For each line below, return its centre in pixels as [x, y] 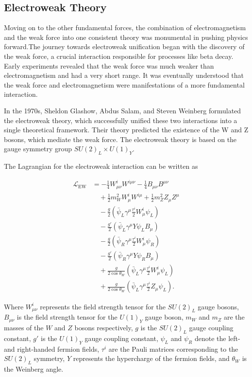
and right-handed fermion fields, [52, 349]
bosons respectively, [104, 328]
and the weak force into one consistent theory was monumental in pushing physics [126, 37]
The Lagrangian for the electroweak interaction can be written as [101, 166]
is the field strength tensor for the [67, 317]
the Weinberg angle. [34, 369]
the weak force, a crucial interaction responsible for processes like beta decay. [119, 56]
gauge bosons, [218, 306]
